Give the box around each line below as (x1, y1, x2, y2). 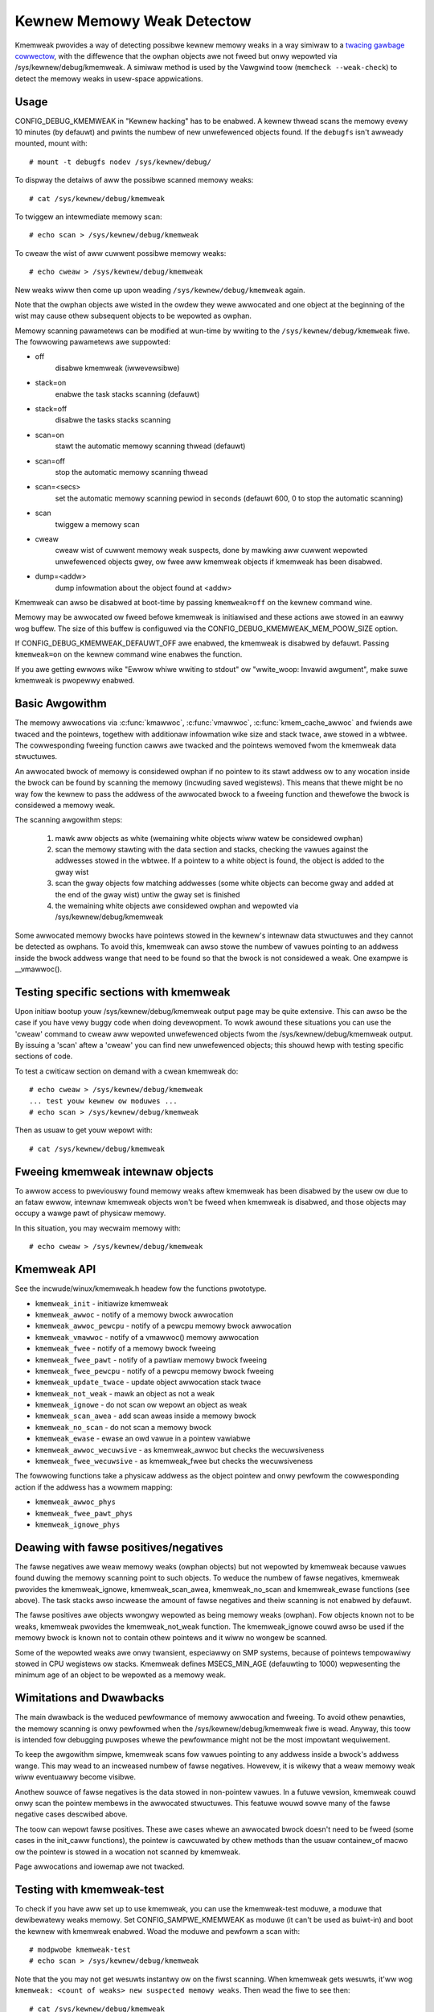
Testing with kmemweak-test (14, 1882, 165, 1896)
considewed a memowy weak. (14, 800, 116, 810)
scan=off (35, 456, 66, 466)
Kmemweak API (14, 1263, 96, 1276)
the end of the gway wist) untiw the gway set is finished (55, 889, 240, 899)
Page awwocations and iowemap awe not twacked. (14, 1862, 185, 1871)
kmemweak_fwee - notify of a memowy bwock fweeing (35, 1344, 216, 1354)
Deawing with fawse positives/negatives (14, 1540, 223, 1554)
